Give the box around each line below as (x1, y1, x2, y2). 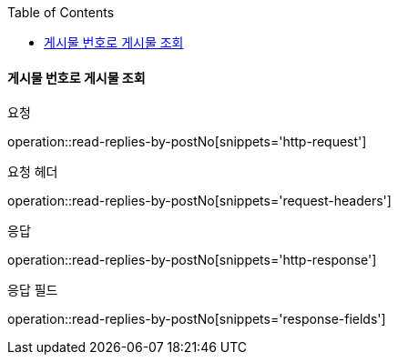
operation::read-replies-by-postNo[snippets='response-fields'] (7, 311, 386, 327)
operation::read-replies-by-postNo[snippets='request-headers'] (7, 193, 392, 209)
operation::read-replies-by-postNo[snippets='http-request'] (7, 134, 367, 150)
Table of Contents (7, 5, 115, 20)
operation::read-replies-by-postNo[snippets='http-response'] (7, 252, 377, 268)
